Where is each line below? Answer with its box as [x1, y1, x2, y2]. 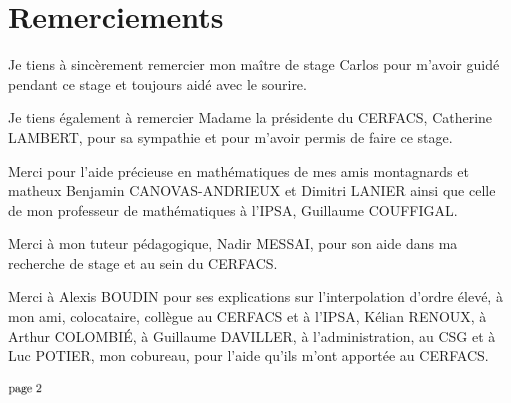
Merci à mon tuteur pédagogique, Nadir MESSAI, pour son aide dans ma [8, 233, 458, 254]
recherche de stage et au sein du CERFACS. [8, 252, 278, 273]
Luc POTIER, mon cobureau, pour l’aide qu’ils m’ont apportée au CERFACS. [8, 345, 489, 366]
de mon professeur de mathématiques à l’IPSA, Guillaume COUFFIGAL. [8, 199, 458, 220]
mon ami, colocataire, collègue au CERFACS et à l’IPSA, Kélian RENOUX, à [8, 306, 487, 327]
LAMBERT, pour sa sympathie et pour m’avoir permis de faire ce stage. [8, 126, 453, 147]
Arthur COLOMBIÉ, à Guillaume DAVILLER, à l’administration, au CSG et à [8, 325, 496, 346]
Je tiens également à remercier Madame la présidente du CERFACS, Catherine [8, 107, 493, 128]
